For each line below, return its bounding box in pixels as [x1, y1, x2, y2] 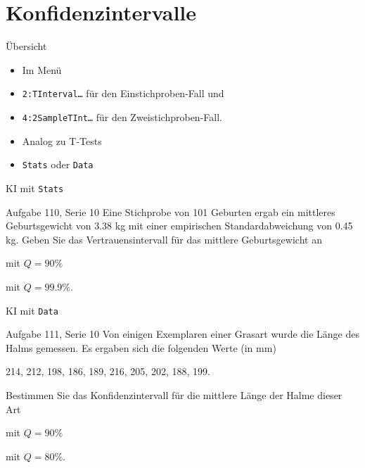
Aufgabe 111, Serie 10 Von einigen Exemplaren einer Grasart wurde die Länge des [6, 327, 359, 341]
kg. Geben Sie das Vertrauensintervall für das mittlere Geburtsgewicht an [6, 232, 322, 246]
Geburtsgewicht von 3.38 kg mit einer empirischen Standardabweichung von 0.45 [6, 218, 353, 233]
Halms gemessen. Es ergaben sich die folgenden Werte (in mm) [6, 340, 276, 355]
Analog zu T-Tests [22, 133, 102, 148]
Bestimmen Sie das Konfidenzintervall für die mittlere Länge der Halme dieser [6, 387, 342, 402]
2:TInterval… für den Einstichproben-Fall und [22, 86, 224, 101]
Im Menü [22, 62, 62, 77]
